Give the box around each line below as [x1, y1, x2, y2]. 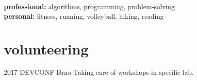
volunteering [4, 39, 89, 59]
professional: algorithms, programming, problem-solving [4, 1, 175, 11]
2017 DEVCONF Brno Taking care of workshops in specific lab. [4, 67, 194, 77]
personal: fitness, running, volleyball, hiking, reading [4, 11, 164, 21]
